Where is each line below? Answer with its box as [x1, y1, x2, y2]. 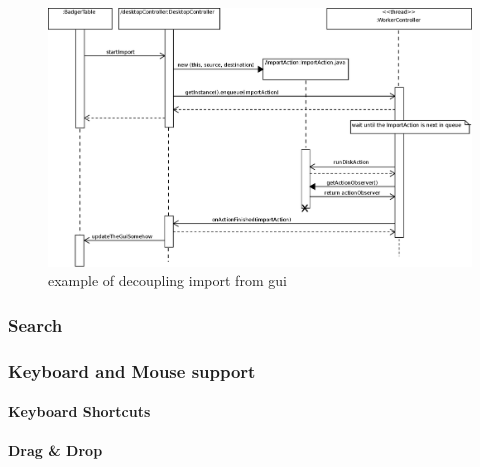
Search [8, 312, 63, 337]
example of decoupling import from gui [48, 270, 287, 291]
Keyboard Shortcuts [8, 401, 151, 422]
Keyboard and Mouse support [8, 358, 256, 383]
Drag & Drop [8, 440, 103, 461]
